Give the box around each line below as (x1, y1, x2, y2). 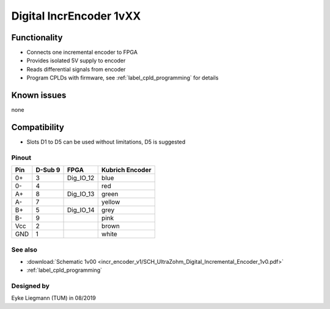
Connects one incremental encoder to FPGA (26, 49, 137, 56)
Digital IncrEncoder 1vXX (11, 9, 141, 23)
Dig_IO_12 (67, 174, 95, 183)
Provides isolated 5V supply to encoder (26, 57, 126, 64)
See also (11, 245, 38, 253)
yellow (101, 198, 120, 206)
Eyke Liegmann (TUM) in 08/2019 (11, 294, 96, 302)
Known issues (11, 90, 67, 101)
